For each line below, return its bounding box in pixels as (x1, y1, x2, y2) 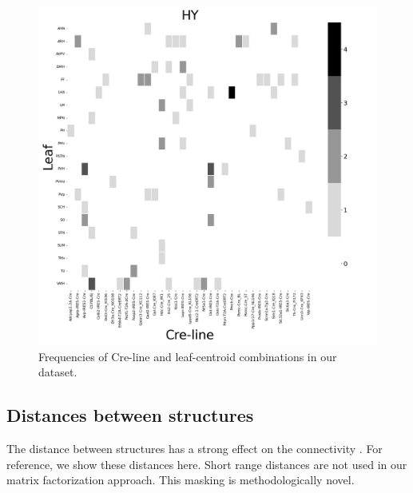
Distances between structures (6, 403, 254, 427)
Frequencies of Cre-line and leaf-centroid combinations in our (38, 348, 337, 364)
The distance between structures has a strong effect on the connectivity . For (6, 439, 383, 456)
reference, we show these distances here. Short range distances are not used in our (6, 455, 407, 472)
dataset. (38, 364, 77, 380)
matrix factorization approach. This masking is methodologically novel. (6, 471, 355, 488)
